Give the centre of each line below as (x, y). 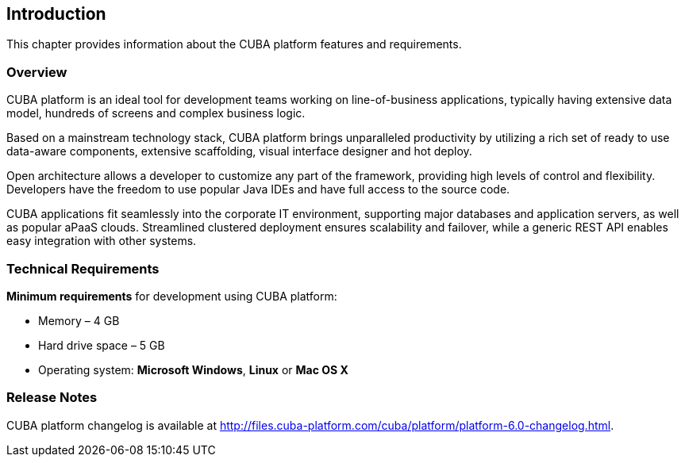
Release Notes (52, 398)
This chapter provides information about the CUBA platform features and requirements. (234, 44)
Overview (37, 72)
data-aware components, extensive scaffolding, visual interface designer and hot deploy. (239, 151)
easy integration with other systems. (102, 241)
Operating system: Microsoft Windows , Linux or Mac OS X (193, 369)
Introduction (56, 14)
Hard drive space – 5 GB (102, 345)
